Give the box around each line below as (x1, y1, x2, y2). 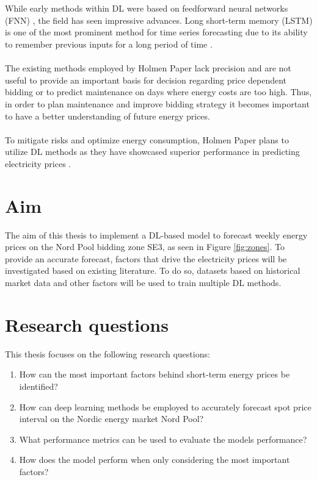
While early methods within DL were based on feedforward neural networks (5, 2, 288, 15)
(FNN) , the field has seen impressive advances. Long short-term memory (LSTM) (5, 13, 313, 26)
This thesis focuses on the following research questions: (5, 347, 210, 360)
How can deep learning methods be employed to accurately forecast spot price (19, 400, 312, 413)
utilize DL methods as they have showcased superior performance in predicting (5, 145, 300, 158)
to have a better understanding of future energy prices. (5, 109, 210, 122)
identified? (19, 379, 58, 392)
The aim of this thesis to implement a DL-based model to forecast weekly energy (5, 228, 308, 241)
